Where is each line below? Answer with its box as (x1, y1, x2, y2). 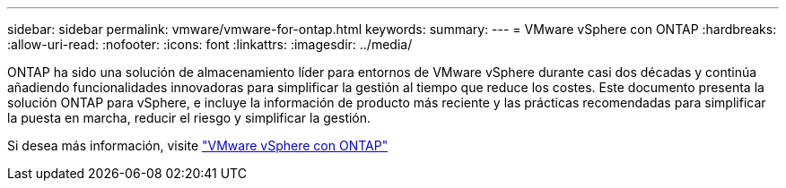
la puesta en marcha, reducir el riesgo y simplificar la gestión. (7, 110, 371, 125)
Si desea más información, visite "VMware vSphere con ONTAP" (7, 138, 389, 153)
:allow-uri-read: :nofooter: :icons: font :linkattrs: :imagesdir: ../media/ (7, 37, 413, 52)
